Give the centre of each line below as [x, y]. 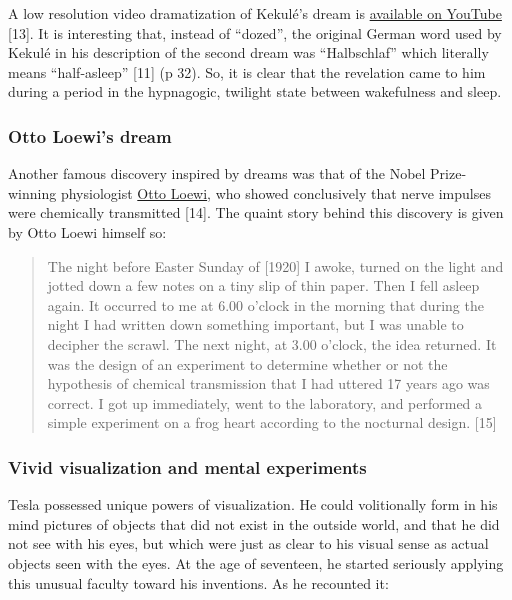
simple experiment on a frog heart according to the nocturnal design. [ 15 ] [272, 422]
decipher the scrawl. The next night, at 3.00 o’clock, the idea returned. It [272, 343]
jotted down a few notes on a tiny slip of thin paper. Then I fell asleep [263, 285]
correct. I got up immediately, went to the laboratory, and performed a [265, 402]
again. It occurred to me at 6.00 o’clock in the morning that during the [265, 304]
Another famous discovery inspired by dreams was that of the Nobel [217, 173]
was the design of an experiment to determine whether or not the [247, 363]
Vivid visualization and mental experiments [187, 466]
